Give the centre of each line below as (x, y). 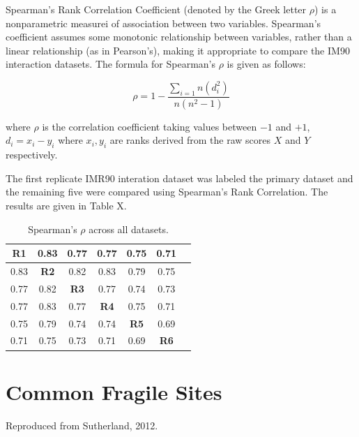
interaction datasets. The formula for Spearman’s (111, 64)
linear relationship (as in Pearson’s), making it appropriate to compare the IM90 (178, 50)
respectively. (32, 155)
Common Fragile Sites (114, 391)
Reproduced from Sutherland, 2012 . (82, 425)
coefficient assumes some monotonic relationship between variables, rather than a (179, 37)
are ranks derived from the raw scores (190, 140)
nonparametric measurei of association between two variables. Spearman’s (163, 23)
